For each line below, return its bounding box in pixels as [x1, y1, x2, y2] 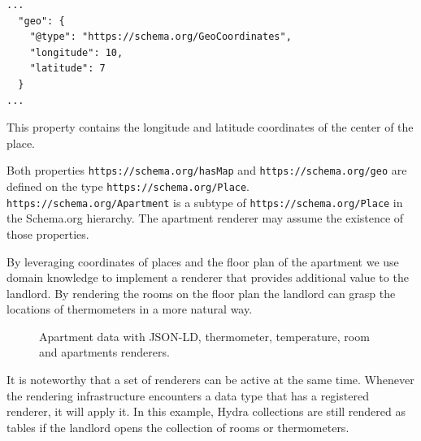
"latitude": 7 [29, 63, 106, 75]
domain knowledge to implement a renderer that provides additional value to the [7, 269, 409, 286]
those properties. [7, 225, 89, 242]
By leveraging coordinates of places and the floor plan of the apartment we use [7, 253, 399, 270]
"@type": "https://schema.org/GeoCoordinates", [29, 31, 292, 43]
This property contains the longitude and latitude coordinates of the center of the [7, 119, 414, 136]
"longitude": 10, [29, 46, 124, 58]
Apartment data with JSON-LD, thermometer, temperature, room [39, 327, 370, 344]
